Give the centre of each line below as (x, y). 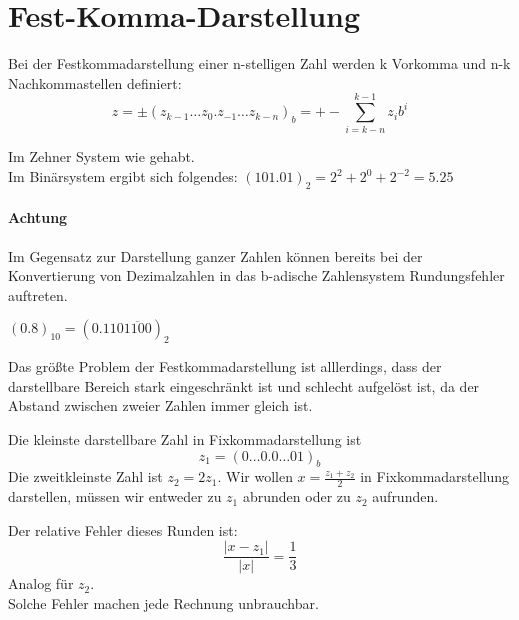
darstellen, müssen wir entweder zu (115, 496)
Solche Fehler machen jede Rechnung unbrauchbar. (163, 603)
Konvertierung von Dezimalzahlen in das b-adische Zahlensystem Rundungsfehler (256, 275)
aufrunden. (405, 496)
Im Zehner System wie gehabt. (101, 156)
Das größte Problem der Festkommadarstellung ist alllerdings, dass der (225, 366)
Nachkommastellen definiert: (95, 82)
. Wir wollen (255, 476)
